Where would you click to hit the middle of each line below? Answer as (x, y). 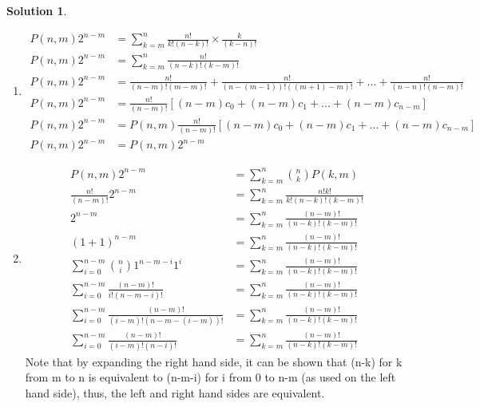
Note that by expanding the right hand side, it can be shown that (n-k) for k (214, 361)
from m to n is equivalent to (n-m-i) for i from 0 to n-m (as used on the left (210, 377)
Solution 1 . (37, 10)
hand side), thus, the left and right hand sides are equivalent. (175, 392)
